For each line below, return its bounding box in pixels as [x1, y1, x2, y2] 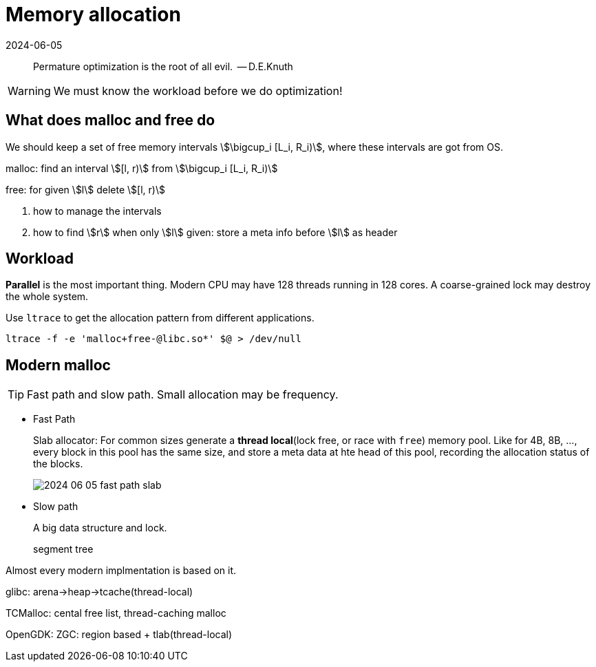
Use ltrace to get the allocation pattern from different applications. [6, 312, 315, 324]
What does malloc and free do [6, 112, 215, 129]
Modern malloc [6, 356, 111, 374]
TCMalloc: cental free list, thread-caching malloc [6, 607, 226, 620]
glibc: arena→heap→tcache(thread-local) [6, 586, 193, 598]
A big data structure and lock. [33, 522, 167, 534]
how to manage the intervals [33, 204, 162, 217]
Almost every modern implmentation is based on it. [6, 564, 237, 577]
